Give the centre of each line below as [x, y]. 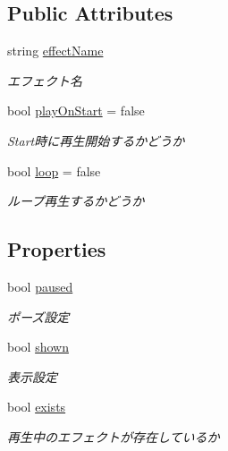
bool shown [38, 347]
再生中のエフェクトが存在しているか [114, 436]
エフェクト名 [45, 80]
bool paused [40, 286]
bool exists [37, 407]
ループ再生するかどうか [76, 201]
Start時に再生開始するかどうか [96, 140]
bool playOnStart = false [76, 111]
